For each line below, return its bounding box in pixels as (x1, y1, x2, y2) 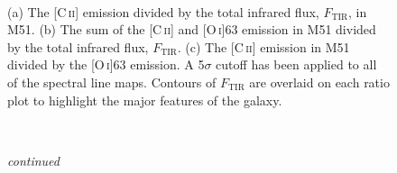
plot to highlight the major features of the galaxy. (7, 90, 282, 109)
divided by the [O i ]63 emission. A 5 (7, 55, 205, 74)
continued (7, 150, 60, 169)
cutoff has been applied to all (216, 55, 377, 74)
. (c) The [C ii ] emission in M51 (177, 37, 350, 56)
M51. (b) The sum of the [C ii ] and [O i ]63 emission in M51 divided (7, 20, 376, 39)
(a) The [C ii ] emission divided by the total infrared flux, (7, 2, 319, 21)
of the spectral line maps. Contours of (7, 72, 217, 91)
